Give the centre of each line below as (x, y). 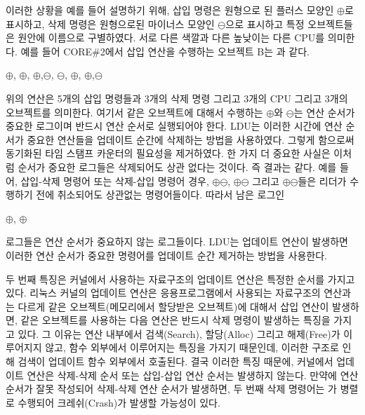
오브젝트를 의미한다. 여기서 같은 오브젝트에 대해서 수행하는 (134, 112)
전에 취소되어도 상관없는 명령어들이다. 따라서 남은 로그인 (160, 195)
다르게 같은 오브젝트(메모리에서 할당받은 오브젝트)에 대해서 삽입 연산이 (173, 306)
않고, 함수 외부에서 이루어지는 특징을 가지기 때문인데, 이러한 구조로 (192, 347)
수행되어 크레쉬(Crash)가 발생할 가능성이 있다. (119, 402)
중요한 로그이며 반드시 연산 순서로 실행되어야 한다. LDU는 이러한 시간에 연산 (174, 126)
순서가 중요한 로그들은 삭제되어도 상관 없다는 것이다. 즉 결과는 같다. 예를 (177, 166)
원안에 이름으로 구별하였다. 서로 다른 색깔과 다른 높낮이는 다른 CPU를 (171, 38)
